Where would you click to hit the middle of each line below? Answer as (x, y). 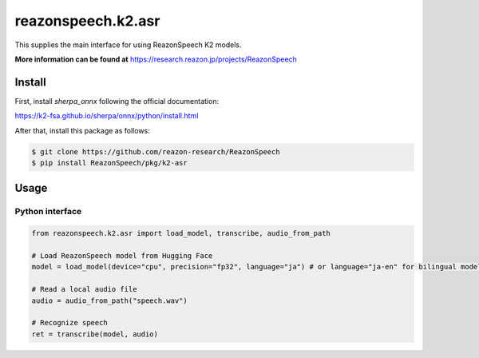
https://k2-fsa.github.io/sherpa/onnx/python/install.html (107, 116)
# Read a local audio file (84, 289)
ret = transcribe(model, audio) (95, 334)
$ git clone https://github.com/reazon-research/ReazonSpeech (156, 151)
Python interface (48, 212)
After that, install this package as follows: (83, 130)
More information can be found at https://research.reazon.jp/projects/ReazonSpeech (156, 59)
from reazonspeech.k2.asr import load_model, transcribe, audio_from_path (181, 233)
